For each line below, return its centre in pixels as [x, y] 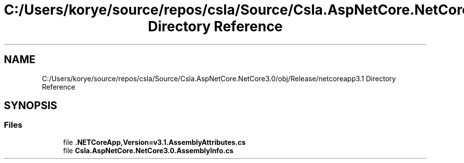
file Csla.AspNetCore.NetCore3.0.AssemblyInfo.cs [148, 150]
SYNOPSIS [31, 106]
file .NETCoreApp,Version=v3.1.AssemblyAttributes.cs [154, 142]
